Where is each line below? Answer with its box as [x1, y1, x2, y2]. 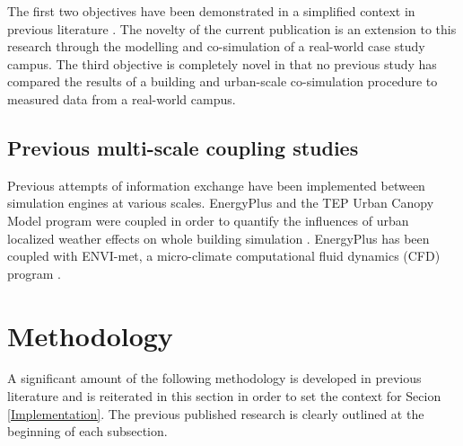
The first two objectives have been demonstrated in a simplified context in [7, 2, 415, 20]
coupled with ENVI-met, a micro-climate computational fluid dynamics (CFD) [7, 246, 441, 265]
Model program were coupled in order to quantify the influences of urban [7, 210, 409, 229]
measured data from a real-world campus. [7, 89, 236, 108]
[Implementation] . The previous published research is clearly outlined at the [7, 404, 424, 423]
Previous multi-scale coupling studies [7, 133, 359, 161]
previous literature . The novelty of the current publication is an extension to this [7, 19, 457, 38]
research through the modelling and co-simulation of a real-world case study [7, 37, 425, 56]
